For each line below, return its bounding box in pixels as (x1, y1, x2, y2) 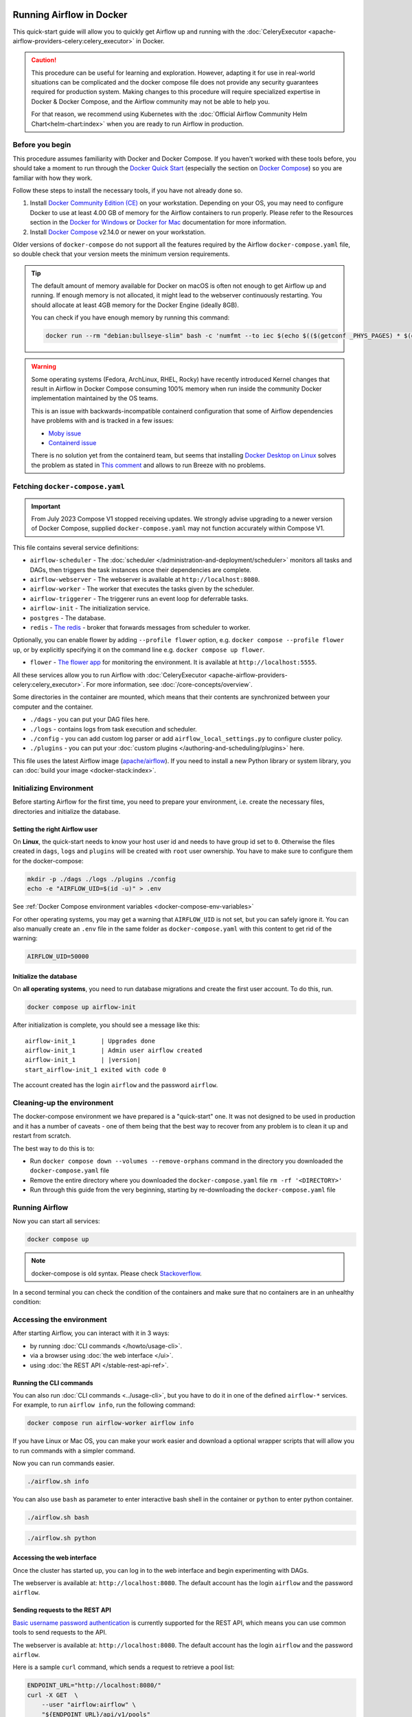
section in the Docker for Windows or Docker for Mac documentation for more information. (30, 218, 287, 227)
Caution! (31, 56, 57, 65)
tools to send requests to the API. (12, 1628, 107, 1637)
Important (31, 502, 61, 510)
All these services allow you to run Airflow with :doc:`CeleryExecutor (12, 670, 207, 679)
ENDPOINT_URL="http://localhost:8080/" (27, 1681, 161, 1690)
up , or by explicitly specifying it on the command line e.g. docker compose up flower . (12, 646, 265, 654)
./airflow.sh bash (27, 1514, 89, 1521)
